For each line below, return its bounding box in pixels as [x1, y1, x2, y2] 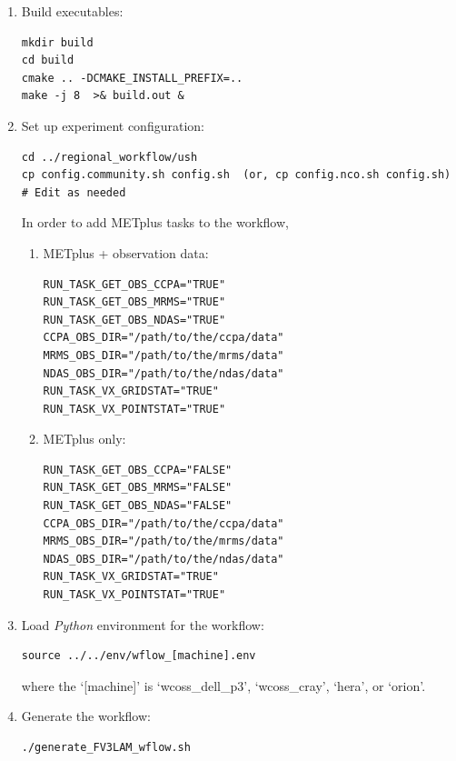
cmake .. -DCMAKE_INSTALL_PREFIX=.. [21, 71, 243, 85]
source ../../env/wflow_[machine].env [21, 649, 256, 663]
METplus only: [43, 429, 126, 448]
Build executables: [21, 2, 124, 20]
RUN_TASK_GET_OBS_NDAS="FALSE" [43, 499, 233, 513]
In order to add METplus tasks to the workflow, [21, 213, 289, 232]
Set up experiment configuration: [21, 115, 204, 135]
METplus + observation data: [43, 243, 209, 262]
